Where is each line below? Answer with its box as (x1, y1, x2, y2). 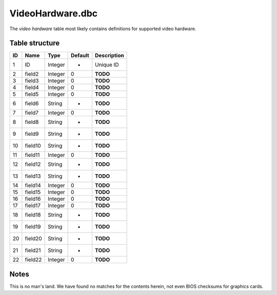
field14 (25, 182, 41, 189)
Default (70, 52, 89, 59)
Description (95, 52, 124, 59)
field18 (25, 212, 41, 219)
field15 (25, 188, 41, 196)
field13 (25, 173, 41, 180)
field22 (25, 256, 42, 263)
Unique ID (95, 61, 119, 69)
